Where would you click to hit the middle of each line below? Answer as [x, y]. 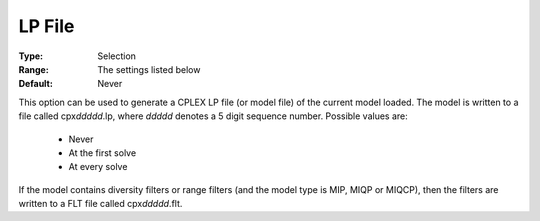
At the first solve [102, 152]
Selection [117, 56]
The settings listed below [149, 69]
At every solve [98, 167]
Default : [36, 84]
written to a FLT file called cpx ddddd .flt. [100, 204]
